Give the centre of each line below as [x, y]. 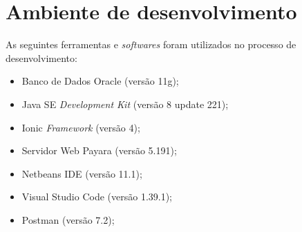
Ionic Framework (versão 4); [81, 127]
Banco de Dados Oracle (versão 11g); [100, 81]
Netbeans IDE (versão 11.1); [82, 173]
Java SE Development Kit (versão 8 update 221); [125, 104]
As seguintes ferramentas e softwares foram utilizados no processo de [151, 44]
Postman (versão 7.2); [68, 219]
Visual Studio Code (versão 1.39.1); [97, 197]
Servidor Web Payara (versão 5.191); [99, 150]
